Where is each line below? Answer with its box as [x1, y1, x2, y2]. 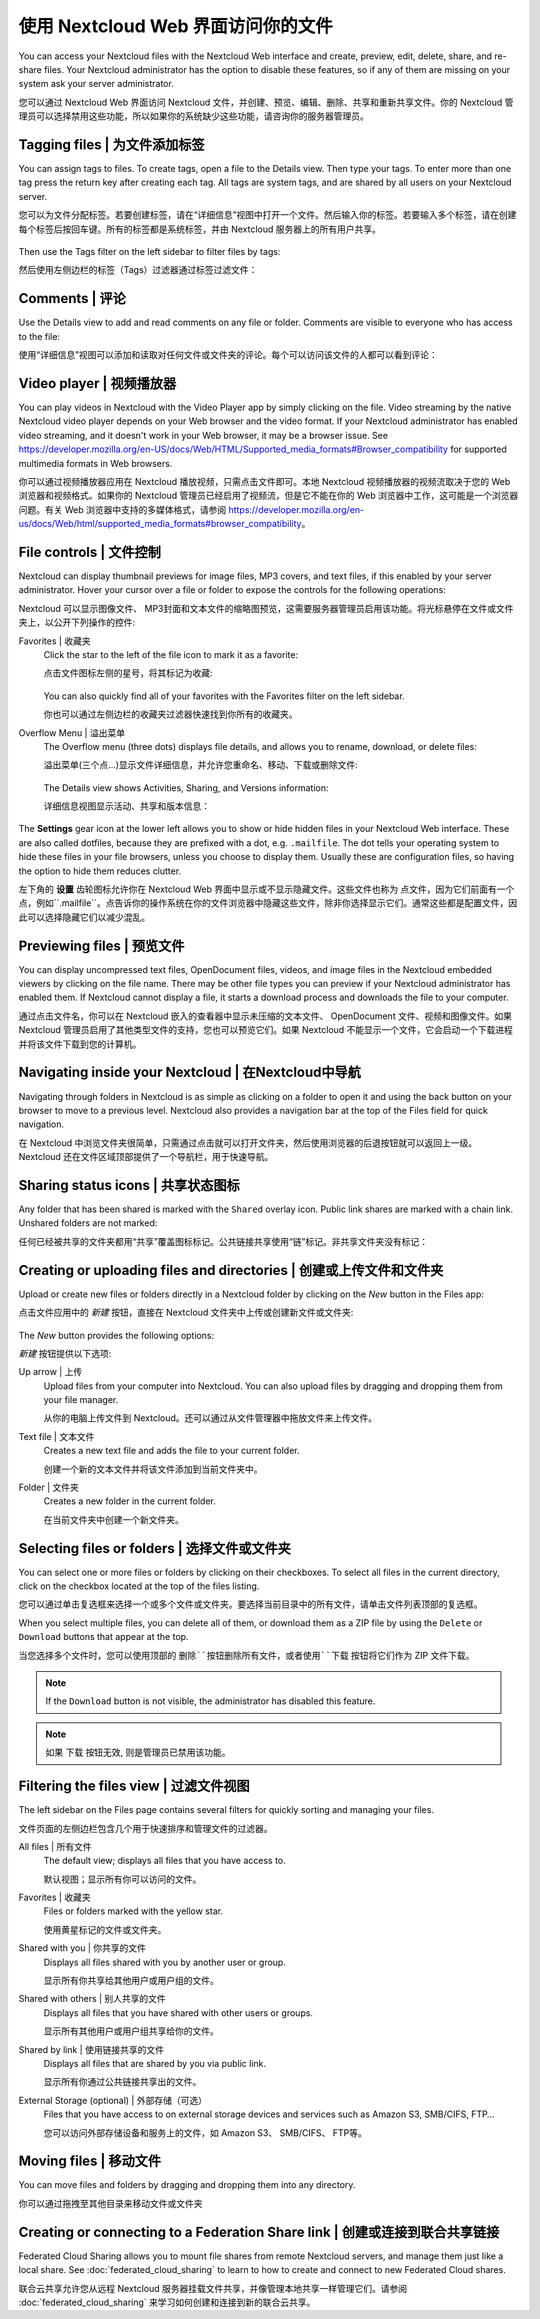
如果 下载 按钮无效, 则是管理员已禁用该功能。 [45, 1746, 231, 1759]
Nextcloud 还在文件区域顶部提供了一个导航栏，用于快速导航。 [18, 1151, 274, 1163]
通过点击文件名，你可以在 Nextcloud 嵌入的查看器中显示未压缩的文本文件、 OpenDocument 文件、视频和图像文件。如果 [18, 1010, 512, 1022]
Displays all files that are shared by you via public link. [43, 2057, 267, 2069]
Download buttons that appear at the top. [18, 1631, 189, 1643]
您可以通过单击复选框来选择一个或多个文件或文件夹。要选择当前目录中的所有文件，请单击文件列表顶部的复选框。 [18, 1598, 483, 1610]
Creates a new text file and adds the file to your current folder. [43, 1445, 300, 1457]
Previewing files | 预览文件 [18, 937, 185, 954]
